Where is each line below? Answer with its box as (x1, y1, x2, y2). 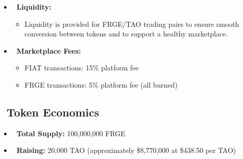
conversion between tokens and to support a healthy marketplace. (24, 28, 228, 39)
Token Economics (7, 104, 99, 120)
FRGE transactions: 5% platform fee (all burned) (24, 79, 178, 90)
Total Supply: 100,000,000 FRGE (16, 128, 126, 138)
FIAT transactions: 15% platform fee (24, 62, 139, 73)
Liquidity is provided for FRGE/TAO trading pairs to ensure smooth (24, 18, 239, 29)
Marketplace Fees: (16, 45, 81, 56)
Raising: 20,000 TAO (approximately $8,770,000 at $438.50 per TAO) (16, 145, 236, 155)
